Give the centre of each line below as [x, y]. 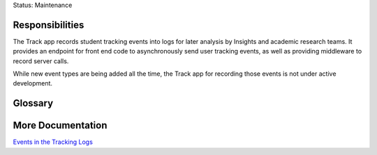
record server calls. [41, 61]
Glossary [33, 103]
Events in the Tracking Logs [53, 142]
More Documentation [60, 125]
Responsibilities [49, 25]
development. [32, 83]
